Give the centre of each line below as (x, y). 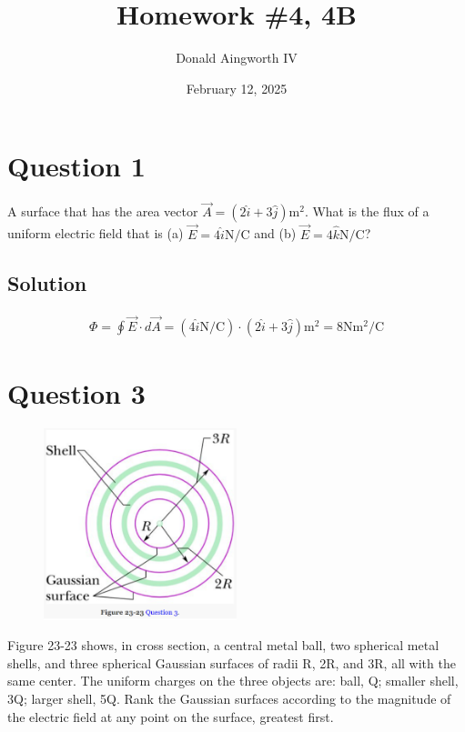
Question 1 (76, 166)
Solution (47, 282)
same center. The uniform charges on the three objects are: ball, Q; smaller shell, (233, 681)
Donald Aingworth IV (237, 58)
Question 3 (76, 392)
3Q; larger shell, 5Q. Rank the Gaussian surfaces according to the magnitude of (229, 698)
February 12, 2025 (237, 88)
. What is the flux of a (367, 211)
